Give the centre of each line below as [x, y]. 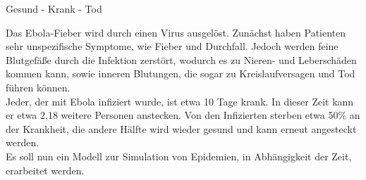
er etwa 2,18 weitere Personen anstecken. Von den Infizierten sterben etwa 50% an [183, 115]
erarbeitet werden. [45, 170]
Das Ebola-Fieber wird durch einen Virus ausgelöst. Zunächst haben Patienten [176, 32]
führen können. [38, 87]
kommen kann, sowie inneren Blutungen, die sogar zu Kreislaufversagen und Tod [181, 73]
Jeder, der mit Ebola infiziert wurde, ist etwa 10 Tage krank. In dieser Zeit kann [180, 101]
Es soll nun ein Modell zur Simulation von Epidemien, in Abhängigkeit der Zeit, [179, 156]
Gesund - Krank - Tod [54, 8]
